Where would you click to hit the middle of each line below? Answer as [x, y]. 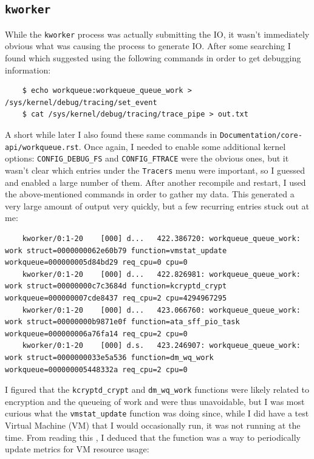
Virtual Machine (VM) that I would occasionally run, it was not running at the [153, 425]
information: [28, 70]
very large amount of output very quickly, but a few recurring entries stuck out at [157, 206]
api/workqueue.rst [42, 147]
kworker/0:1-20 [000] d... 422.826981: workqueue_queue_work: [161, 274]
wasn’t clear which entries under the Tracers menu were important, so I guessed [155, 170]
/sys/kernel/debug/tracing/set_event [81, 102]
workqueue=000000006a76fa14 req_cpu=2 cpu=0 [96, 334]
